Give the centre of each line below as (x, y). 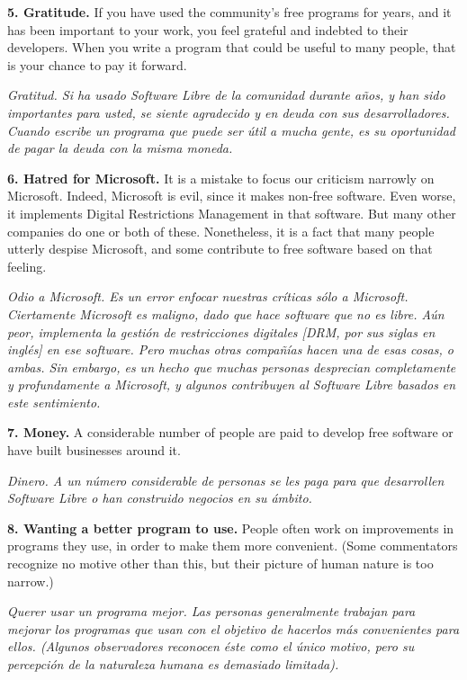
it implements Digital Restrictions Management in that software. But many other (232, 213)
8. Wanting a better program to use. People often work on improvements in (231, 528)
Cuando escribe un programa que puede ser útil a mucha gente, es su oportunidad (231, 130)
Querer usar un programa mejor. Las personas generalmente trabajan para (211, 611)
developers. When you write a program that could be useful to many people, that (232, 47)
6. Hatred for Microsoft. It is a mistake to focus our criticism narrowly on (221, 178)
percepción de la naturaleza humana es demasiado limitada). (173, 664)
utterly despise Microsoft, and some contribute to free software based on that (220, 249)
